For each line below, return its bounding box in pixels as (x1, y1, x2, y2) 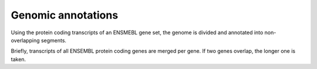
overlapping (11, 37, 41, 43)
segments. (41, 37, 67, 43)
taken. (11, 56, 26, 63)
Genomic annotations (11, 9, 119, 21)
